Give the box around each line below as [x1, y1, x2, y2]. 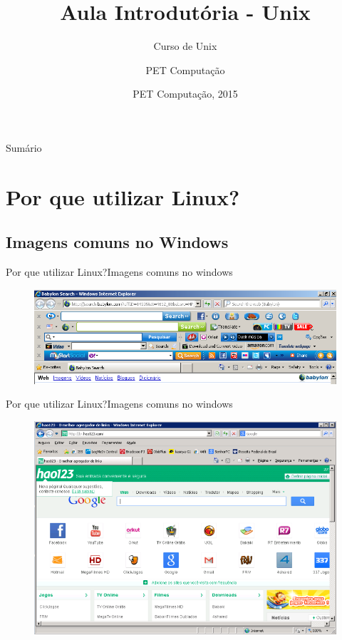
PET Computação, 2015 [133, 86, 238, 101]
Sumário [6, 140, 42, 155]
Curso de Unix [153, 38, 217, 53]
